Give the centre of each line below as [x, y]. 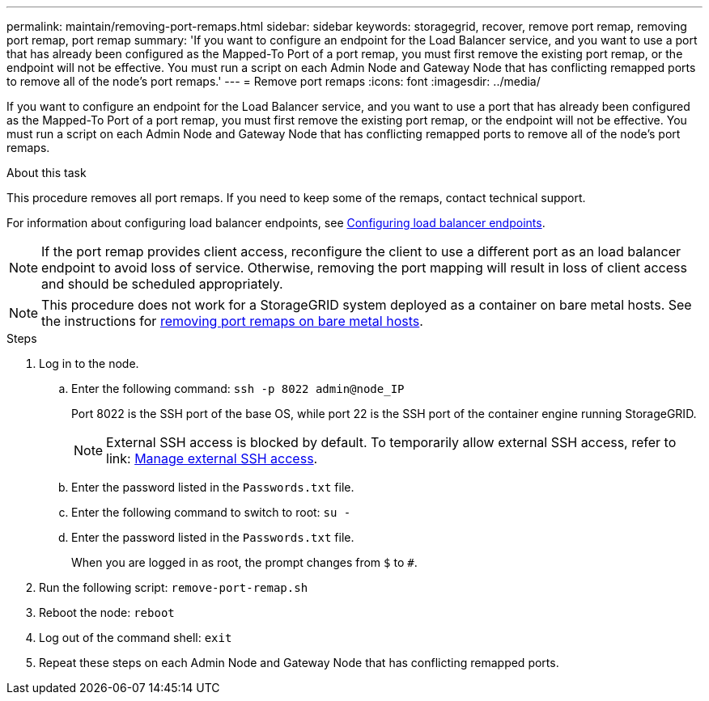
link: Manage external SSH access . [212, 458]
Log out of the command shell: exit [136, 638]
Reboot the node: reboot [107, 612]
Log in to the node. [89, 363]
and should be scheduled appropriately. [162, 284]
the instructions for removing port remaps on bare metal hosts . [232, 321]
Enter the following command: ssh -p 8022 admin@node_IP [238, 389]
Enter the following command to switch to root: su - [211, 512]
